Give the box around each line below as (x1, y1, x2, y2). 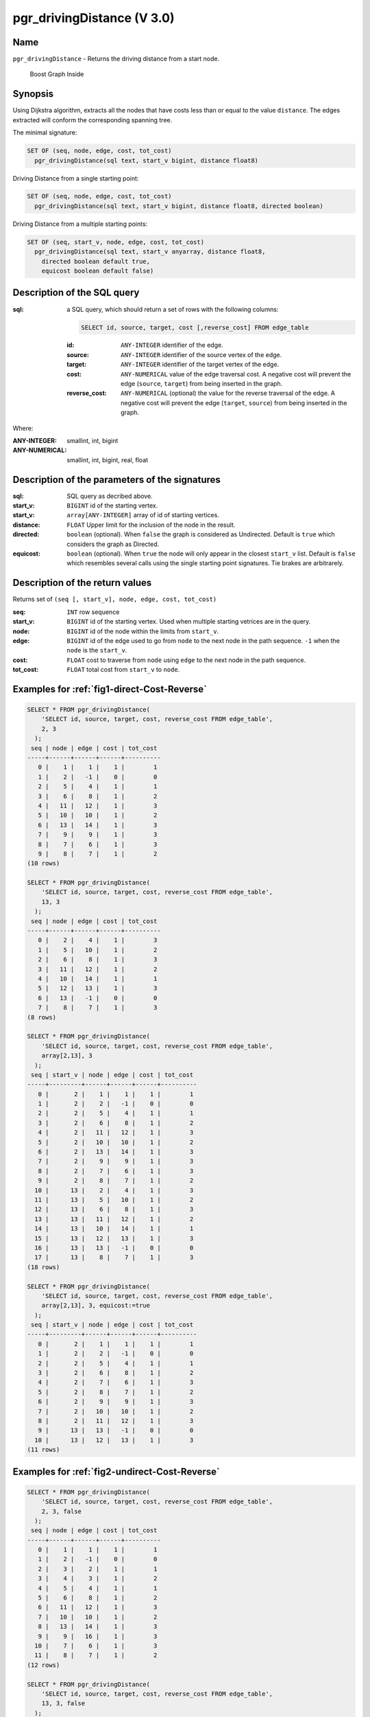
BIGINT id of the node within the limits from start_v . (66, 627, 219, 635)
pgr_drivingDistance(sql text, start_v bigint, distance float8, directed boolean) (34, 202, 323, 209)
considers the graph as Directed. (66, 540, 160, 548)
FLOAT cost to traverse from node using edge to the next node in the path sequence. (66, 656, 306, 664)
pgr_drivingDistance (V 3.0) (12, 10, 175, 25)
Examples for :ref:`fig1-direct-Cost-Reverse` (12, 683, 207, 695)
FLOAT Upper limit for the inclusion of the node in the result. (66, 521, 236, 529)
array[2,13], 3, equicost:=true (41, 1301, 151, 1310)
